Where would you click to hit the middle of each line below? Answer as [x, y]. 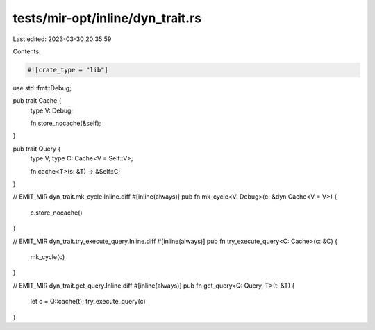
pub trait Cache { [37, 101]
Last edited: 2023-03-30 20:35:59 [62, 39]
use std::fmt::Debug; [42, 88]
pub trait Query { [37, 149]
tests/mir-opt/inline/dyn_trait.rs [107, 18]
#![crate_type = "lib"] [68, 70]
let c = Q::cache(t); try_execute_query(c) [88, 302]
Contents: [27, 51]
